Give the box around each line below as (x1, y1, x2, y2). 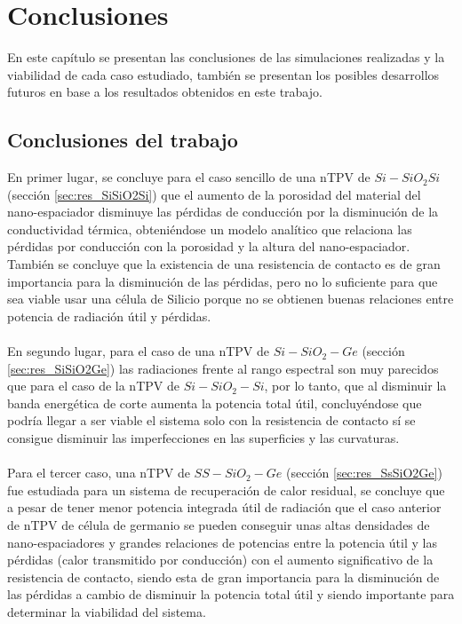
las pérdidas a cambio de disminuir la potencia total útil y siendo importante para (7, 585, 455, 604)
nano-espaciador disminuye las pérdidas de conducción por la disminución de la (7, 202, 439, 221)
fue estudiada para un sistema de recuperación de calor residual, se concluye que (7, 480, 445, 499)
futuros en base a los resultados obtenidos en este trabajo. (7, 83, 323, 101)
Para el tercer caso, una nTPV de (7, 463, 190, 482)
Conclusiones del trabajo (7, 126, 238, 154)
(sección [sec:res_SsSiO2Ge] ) (286, 463, 442, 482)
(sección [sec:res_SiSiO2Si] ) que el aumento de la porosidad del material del (7, 185, 421, 203)
